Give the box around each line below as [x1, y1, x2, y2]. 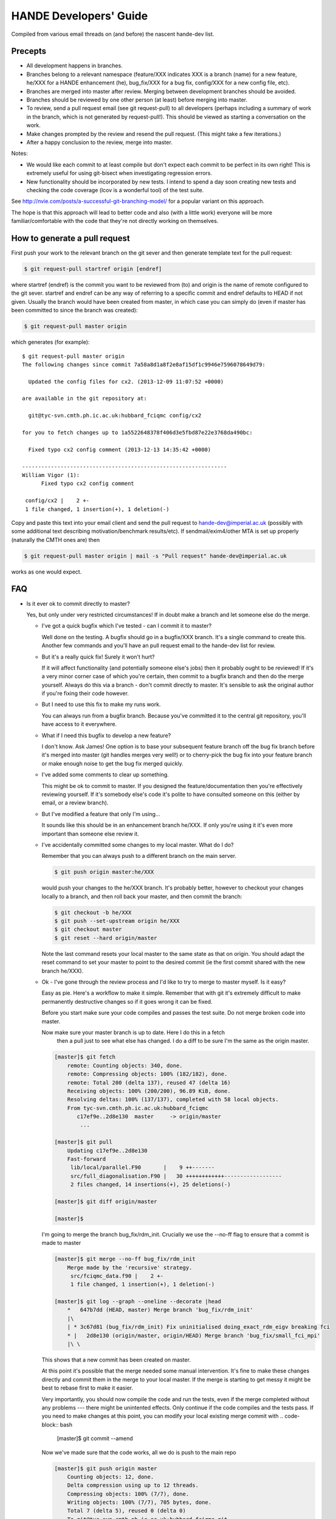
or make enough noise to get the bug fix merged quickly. [41, 759, 183, 767]
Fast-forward [67, 1156, 106, 1163]
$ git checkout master [54, 926, 122, 933]
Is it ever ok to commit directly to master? [26, 600, 130, 607]
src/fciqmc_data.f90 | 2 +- [70, 1272, 164, 1279]
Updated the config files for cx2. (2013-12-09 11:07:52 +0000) [28, 378, 224, 385]
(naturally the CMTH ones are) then [11, 536, 100, 543]
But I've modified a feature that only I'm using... [41, 810, 160, 817]
